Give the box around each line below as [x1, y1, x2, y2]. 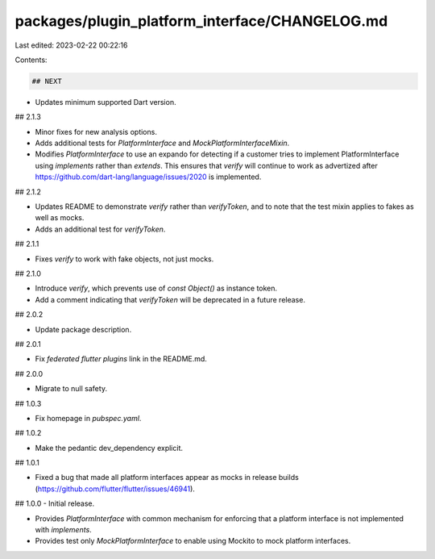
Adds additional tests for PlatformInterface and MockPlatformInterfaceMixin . [35, 138, 290, 148]
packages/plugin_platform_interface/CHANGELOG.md [14, 12, 388, 30]
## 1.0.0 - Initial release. [14, 499, 95, 508]
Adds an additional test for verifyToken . [35, 224, 166, 234]
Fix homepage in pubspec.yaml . [35, 413, 142, 423]
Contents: [14, 55, 48, 65]
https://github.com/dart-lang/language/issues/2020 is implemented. [35, 172, 262, 181]
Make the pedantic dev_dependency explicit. [35, 443, 184, 453]
